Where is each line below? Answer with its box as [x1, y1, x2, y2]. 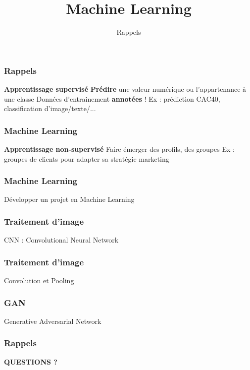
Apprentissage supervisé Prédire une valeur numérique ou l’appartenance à [4, 84, 247, 94]
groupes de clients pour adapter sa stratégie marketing [4, 153, 169, 164]
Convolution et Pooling [4, 275, 74, 286]
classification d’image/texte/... [4, 103, 96, 114]
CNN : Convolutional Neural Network [4, 235, 119, 245]
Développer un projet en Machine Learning [4, 194, 135, 204]
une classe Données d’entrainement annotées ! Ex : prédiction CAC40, [4, 93, 220, 104]
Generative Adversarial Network [4, 315, 101, 326]
